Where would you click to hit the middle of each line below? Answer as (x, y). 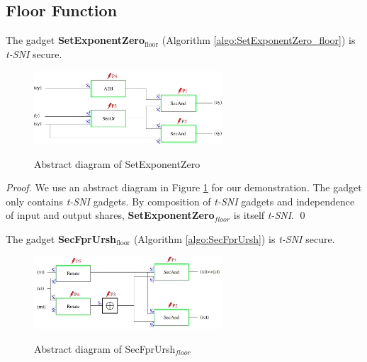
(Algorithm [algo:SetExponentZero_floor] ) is (259, 40)
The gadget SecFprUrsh (61, 238)
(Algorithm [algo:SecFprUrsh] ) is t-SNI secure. (234, 238)
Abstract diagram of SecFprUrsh (105, 348)
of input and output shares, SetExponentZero (110, 215)
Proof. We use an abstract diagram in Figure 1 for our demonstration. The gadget (184, 187)
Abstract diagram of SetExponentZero (117, 163)
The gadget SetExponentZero (75, 40)
